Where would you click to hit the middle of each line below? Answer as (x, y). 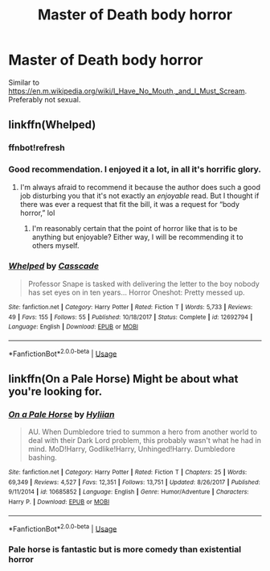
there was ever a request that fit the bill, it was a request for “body (129, 204)
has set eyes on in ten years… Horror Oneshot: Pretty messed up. (136, 292)
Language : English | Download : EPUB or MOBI (74, 327)
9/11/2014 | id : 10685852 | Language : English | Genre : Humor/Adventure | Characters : (129, 492)
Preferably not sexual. (45, 99)
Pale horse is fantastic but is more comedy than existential (125, 549)
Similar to (24, 82)
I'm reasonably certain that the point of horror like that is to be (135, 228)
